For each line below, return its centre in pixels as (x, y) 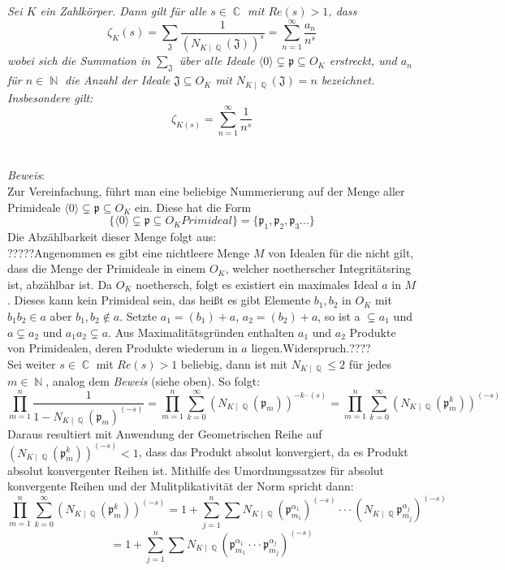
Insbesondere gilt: (50, 97)
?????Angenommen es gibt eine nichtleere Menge (129, 252)
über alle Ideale (217, 60)
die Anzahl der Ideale (118, 80)
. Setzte (138, 316)
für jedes (370, 363)
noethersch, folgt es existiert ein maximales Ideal (257, 284)
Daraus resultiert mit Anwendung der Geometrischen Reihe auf (165, 433)
